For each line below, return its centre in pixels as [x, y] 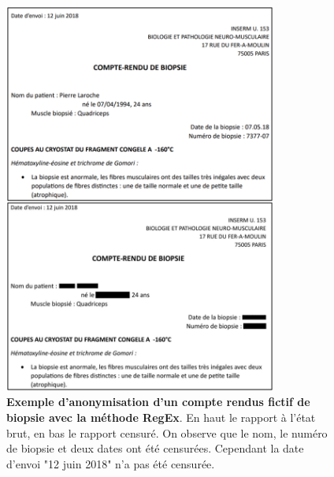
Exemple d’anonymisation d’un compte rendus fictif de [158, 402]
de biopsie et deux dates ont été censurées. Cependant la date [155, 448]
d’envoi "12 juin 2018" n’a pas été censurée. [111, 463]
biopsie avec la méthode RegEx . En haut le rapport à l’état [161, 417]
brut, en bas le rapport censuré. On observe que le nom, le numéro [167, 432]
